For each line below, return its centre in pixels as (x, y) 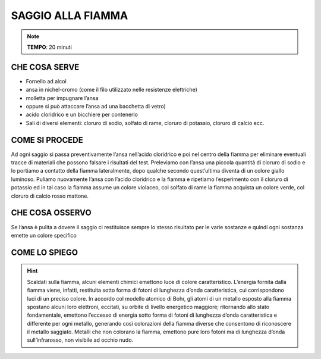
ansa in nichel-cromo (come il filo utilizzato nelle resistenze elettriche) (111, 90)
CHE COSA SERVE (45, 67)
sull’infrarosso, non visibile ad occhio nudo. (80, 340)
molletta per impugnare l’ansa (62, 98)
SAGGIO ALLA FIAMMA (70, 15)
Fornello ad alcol (46, 81)
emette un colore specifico (44, 235)
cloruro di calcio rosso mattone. (50, 196)
